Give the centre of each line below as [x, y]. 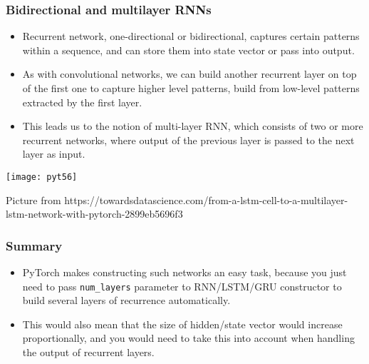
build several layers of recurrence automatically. [126, 300]
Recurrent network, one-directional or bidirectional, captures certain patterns [191, 36]
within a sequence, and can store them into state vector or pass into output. [188, 50]
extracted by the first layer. [82, 102]
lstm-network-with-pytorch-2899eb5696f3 [94, 214]
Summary [34, 245]
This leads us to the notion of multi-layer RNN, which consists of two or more [193, 126]
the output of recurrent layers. [88, 352]
